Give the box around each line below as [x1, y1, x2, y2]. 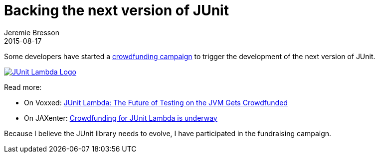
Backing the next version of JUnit [4, 2, 229, 19]
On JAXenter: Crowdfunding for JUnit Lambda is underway [24, 113, 217, 122]
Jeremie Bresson [4, 28, 59, 37]
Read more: [4, 82, 42, 91]
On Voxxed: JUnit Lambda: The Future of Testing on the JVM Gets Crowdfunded [24, 98, 288, 107]
